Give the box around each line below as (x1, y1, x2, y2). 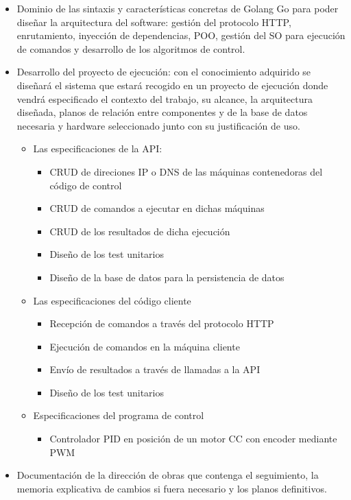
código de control (49, 178, 122, 192)
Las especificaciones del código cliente (33, 293, 191, 307)
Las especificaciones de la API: (33, 141, 162, 156)
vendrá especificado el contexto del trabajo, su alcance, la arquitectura (16, 91, 313, 106)
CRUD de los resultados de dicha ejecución (49, 224, 230, 238)
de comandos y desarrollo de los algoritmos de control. (16, 41, 245, 56)
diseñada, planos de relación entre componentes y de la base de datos (16, 105, 308, 119)
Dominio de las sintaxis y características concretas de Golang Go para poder (16, 1, 339, 15)
